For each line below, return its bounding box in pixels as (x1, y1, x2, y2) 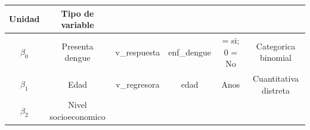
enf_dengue (168, 45, 211, 58)
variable (61, 18, 94, 31)
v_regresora (116, 78, 160, 90)
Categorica (256, 39, 296, 52)
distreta (262, 83, 290, 96)
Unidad (9, 13, 40, 25)
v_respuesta (115, 45, 160, 58)
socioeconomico (49, 110, 106, 122)
